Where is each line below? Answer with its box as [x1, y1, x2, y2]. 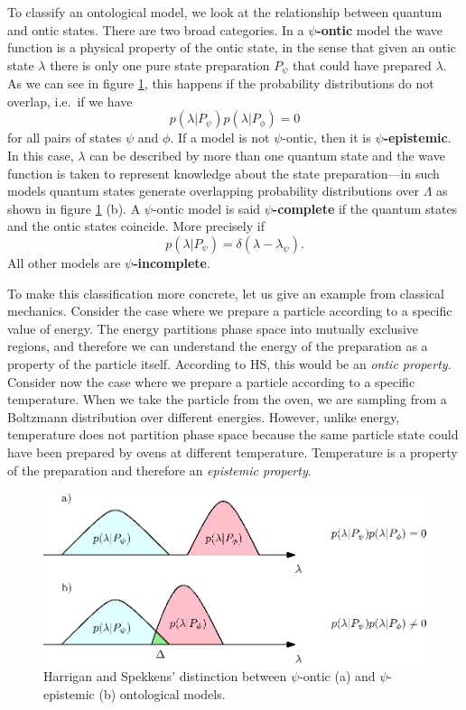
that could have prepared [293, 55, 432, 74]
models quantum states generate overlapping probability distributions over [7, 181, 420, 200]
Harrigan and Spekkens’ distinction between [43, 666, 287, 685]
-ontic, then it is [282, 128, 371, 147]
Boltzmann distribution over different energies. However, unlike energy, [7, 407, 400, 426]
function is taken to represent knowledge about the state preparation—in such [7, 163, 440, 182]
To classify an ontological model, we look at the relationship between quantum [7, 3, 443, 21]
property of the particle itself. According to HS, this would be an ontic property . [7, 354, 452, 373]
